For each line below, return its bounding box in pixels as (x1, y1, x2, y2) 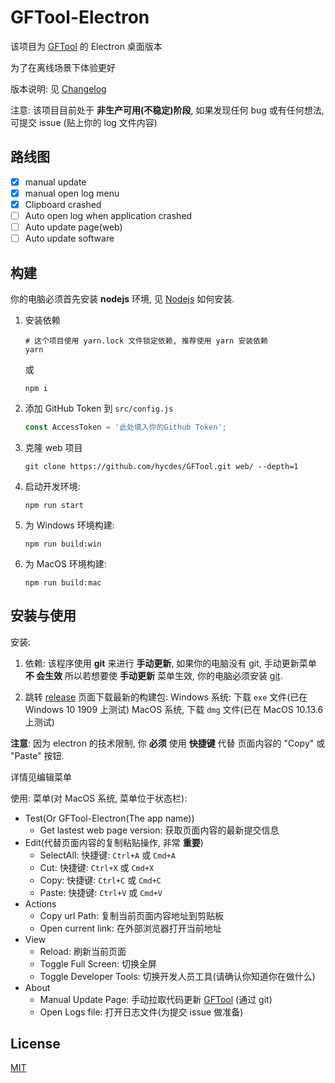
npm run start (24, 500, 84, 510)
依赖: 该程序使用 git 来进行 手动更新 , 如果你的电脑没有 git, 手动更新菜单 (24, 657, 317, 669)
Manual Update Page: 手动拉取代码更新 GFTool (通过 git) (39, 993, 273, 1005)
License (10, 1036, 61, 1053)
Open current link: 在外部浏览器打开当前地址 (39, 922, 222, 934)
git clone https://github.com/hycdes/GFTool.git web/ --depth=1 (24, 461, 299, 471)
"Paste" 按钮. (10, 749, 65, 761)
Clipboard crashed (24, 198, 102, 210)
